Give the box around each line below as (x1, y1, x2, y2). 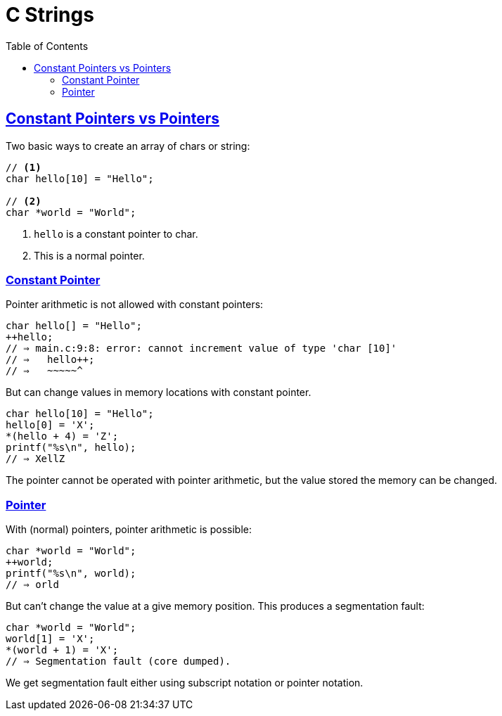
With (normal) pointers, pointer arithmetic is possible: (6, 523, 252, 536)
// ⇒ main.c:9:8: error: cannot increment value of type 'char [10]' (6, 343, 397, 354)
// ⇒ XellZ (6, 453, 65, 465)
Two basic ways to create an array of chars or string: (6, 139, 250, 152)
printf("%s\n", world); (6, 568, 136, 580)
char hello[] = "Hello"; (6, 320, 142, 332)
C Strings (6, 3, 94, 27)
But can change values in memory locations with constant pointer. (6, 386, 311, 399)
